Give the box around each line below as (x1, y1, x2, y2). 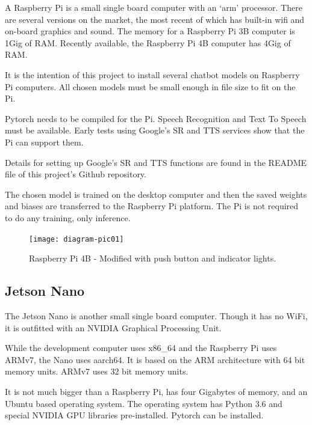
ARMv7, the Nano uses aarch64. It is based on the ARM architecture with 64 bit (5, 353, 305, 365)
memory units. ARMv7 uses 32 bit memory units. (5, 365, 189, 378)
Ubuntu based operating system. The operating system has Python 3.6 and (5, 397, 282, 409)
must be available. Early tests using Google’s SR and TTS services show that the (5, 124, 305, 136)
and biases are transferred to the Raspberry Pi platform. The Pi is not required (5, 200, 299, 212)
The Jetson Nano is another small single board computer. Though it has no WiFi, (5, 309, 308, 322)
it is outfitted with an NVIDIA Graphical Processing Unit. (5, 321, 222, 334)
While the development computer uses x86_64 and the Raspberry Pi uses (5, 341, 277, 354)
